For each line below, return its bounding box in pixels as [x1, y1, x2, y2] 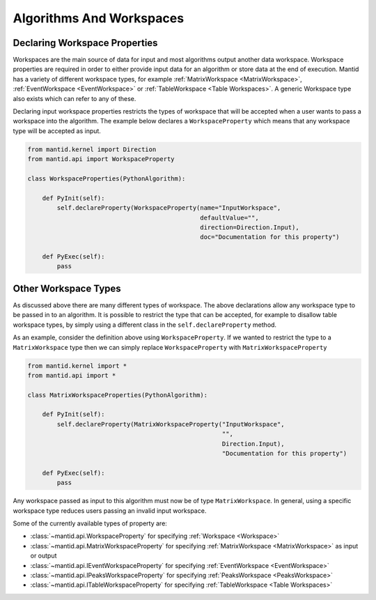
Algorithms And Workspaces [13, 10, 185, 26]
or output [30, 551, 57, 560]
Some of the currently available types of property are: [13, 519, 167, 528]
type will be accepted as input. [13, 126, 101, 135]
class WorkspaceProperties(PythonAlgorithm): [27, 174, 186, 183]
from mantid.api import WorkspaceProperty [27, 155, 175, 163]
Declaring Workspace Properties [13, 37, 158, 49]
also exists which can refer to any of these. [13, 94, 136, 102]
